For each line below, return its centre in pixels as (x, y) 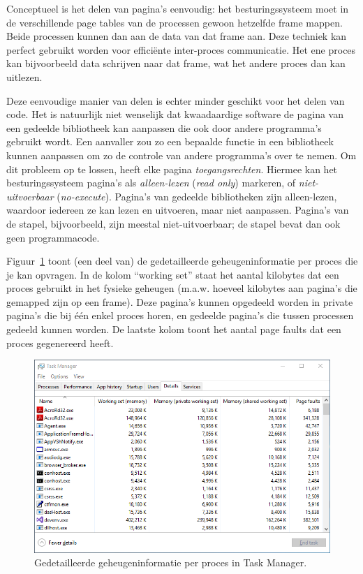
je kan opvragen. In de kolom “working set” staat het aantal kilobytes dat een (173, 274)
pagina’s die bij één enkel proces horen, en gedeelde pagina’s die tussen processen (180, 315)
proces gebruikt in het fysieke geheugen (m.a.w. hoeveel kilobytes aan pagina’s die (182, 288)
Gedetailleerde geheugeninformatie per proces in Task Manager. (171, 562)
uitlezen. (24, 76)
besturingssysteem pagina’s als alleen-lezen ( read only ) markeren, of (151, 183)
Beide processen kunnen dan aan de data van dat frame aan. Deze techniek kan (177, 36)
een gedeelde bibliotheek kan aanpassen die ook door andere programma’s (164, 127)
